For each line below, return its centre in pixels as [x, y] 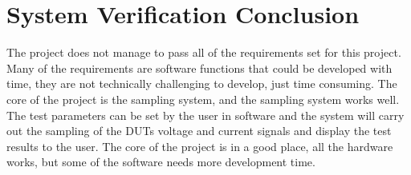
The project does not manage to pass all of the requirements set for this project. [204, 52]
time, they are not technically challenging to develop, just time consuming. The [202, 84]
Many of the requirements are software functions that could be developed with [199, 68]
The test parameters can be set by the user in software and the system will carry [205, 115]
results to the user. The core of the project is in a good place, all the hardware [200, 146]
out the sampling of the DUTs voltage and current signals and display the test [199, 131]
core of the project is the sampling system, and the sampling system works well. [203, 99]
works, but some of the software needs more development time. [161, 162]
